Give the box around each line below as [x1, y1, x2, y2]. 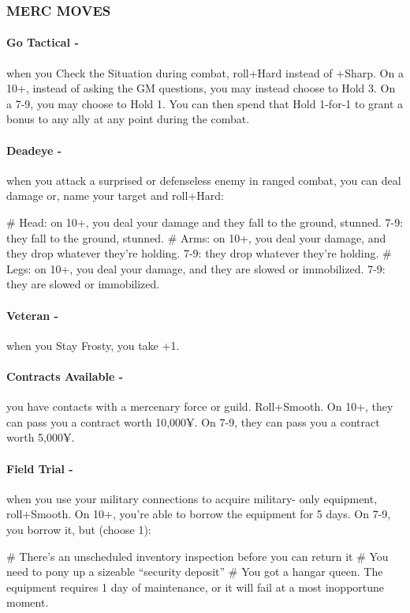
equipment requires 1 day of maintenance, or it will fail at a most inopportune [6, 578, 385, 595]
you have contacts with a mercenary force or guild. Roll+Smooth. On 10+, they [6, 398, 393, 415]
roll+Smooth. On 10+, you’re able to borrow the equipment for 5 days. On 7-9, [6, 506, 391, 522]
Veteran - [6, 306, 58, 323]
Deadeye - [6, 141, 62, 158]
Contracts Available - [6, 367, 124, 384]
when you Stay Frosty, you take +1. [6, 337, 180, 353]
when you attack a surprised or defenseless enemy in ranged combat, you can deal [6, 171, 401, 188]
